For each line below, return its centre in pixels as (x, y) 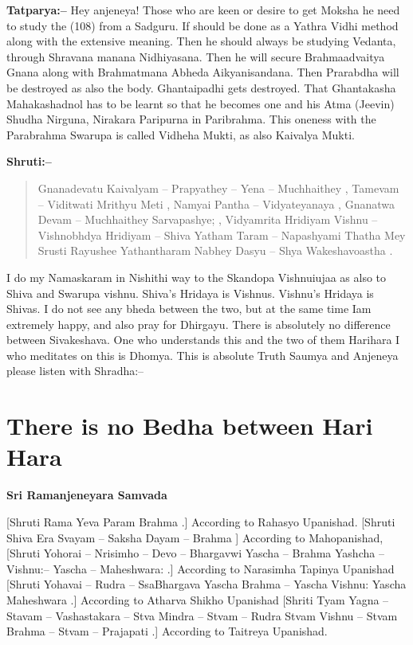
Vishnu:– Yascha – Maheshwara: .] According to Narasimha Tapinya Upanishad (201, 568)
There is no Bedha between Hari (190, 426)
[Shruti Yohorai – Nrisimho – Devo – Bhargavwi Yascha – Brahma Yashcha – (195, 553)
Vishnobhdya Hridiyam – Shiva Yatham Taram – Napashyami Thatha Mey (222, 235)
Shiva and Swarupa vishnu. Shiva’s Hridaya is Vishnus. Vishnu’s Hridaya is (190, 293)
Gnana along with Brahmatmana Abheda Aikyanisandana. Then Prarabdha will (203, 72)
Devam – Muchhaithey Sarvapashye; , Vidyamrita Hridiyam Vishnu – (208, 219)
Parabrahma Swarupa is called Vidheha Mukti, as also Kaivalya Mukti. (181, 134)
